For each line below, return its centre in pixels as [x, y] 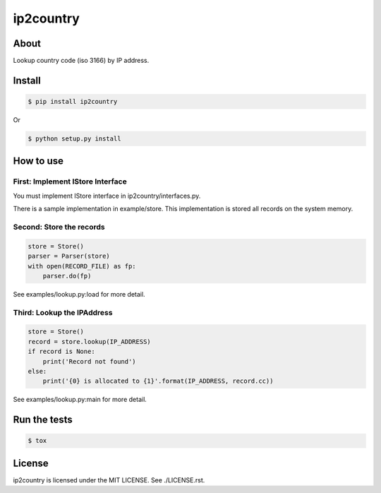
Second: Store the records [59, 227]
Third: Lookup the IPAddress [63, 312]
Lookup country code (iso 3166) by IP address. [81, 61]
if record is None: [61, 352]
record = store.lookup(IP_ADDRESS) [89, 341]
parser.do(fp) [67, 276]
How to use [38, 161]
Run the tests [43, 420]
